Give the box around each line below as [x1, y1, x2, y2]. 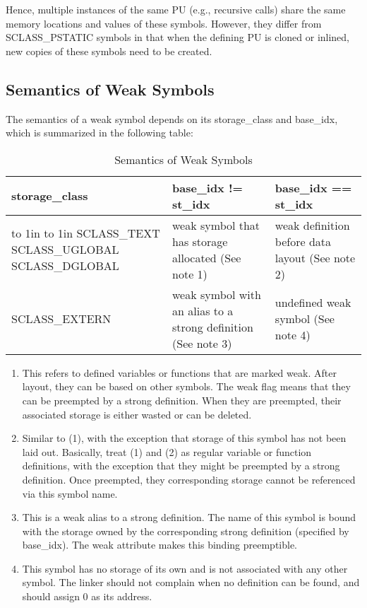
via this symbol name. [22, 486, 118, 501]
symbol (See [275, 310, 335, 327]
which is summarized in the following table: [6, 125, 193, 140]
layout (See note [275, 249, 356, 266]
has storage [172, 233, 228, 250]
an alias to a [172, 302, 234, 319]
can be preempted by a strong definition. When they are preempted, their [22, 392, 342, 407]
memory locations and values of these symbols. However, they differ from [6, 16, 322, 30]
